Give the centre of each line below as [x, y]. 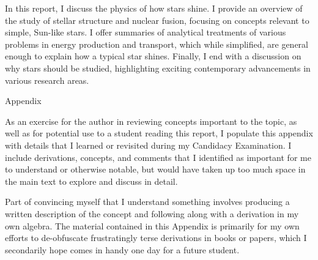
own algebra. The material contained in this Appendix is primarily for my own [152, 225]
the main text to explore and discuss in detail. [91, 181]
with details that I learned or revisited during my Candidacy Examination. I [148, 145]
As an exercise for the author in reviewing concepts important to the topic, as [151, 121]
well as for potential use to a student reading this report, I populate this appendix [159, 133]
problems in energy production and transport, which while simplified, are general [157, 44]
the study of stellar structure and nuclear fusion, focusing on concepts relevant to [157, 20]
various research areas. [47, 80]
